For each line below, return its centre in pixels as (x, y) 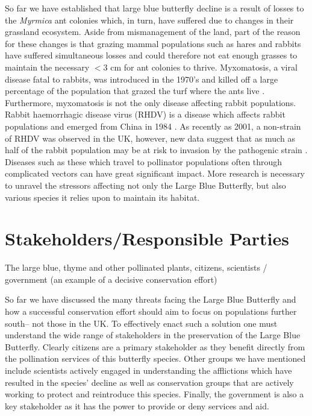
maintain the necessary (47, 67)
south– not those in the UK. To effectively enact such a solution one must (141, 323)
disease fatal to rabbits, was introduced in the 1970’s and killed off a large (142, 79)
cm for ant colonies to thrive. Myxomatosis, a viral (204, 67)
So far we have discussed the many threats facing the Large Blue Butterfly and (151, 299)
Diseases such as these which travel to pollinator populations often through (144, 161)
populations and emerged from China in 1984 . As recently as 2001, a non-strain (153, 126)
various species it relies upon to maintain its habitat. (102, 197)
